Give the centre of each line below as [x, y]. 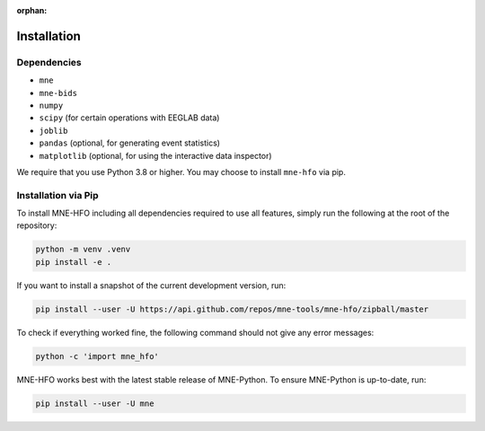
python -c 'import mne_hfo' [97, 356]
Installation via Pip [57, 195]
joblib [53, 131]
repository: [37, 225]
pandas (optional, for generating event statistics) [129, 143]
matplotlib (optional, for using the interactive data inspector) [156, 155]
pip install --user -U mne [95, 403]
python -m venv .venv [83, 250]
